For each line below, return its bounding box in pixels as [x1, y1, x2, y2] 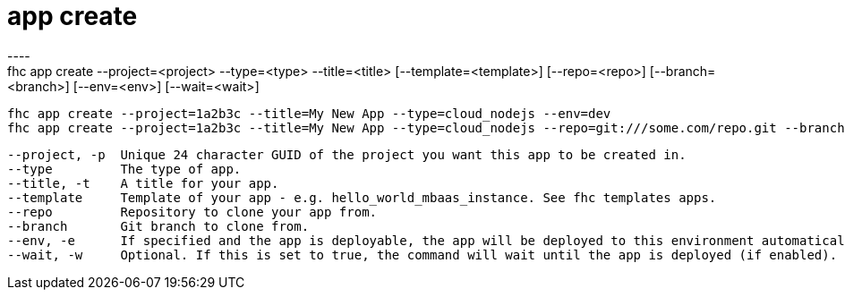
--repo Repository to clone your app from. [7, 204, 378, 219]
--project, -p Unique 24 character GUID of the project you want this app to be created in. [7, 147, 687, 162]
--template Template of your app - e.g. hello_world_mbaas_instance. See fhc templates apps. [7, 190, 717, 205]
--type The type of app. [7, 161, 242, 176]
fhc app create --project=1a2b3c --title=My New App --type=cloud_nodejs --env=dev [7, 106, 611, 121]
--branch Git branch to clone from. [7, 218, 310, 233]
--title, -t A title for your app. [7, 175, 279, 191]
